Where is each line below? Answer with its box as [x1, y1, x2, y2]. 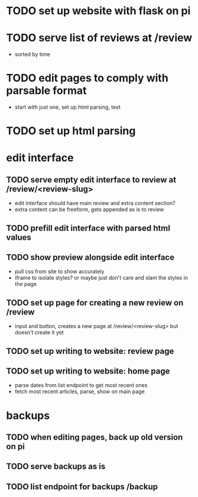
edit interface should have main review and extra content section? [14, 200, 176, 207]
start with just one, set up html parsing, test [14, 103, 121, 111]
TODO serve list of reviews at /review [6, 31, 193, 45]
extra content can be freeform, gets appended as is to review [14, 206, 164, 213]
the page [14, 281, 37, 288]
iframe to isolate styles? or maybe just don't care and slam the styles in [14, 274, 188, 281]
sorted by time [14, 51, 50, 58]
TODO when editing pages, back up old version [6, 433, 183, 443]
